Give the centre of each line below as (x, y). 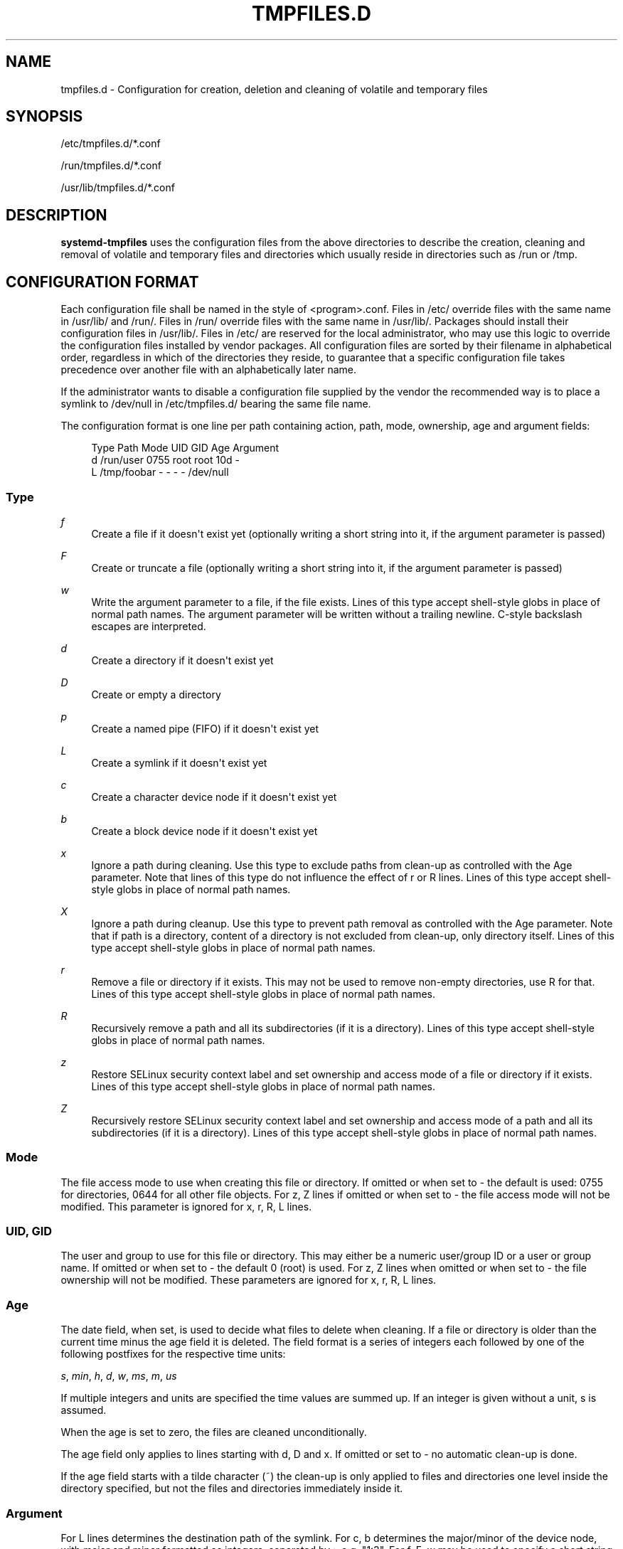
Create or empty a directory (156, 694)
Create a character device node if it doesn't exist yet (214, 797)
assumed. (84, 1410)
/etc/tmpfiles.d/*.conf (111, 144)
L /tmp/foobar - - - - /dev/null (160, 472)
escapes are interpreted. (149, 626)
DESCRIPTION (57, 215)
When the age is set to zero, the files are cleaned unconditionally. (214, 1432)
